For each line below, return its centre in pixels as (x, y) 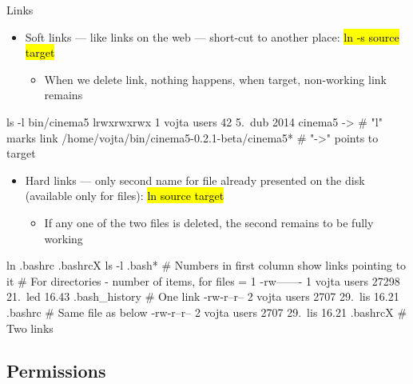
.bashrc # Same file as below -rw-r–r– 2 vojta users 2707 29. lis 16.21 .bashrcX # (207, 312)
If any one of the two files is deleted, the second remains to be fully (209, 222)
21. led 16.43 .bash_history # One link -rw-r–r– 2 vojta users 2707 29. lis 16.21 (203, 296)
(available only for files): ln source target (125, 196)
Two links (30, 328)
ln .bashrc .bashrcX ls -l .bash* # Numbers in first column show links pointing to (206, 265)
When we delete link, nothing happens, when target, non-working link (215, 79)
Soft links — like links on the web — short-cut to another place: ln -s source (212, 36)
